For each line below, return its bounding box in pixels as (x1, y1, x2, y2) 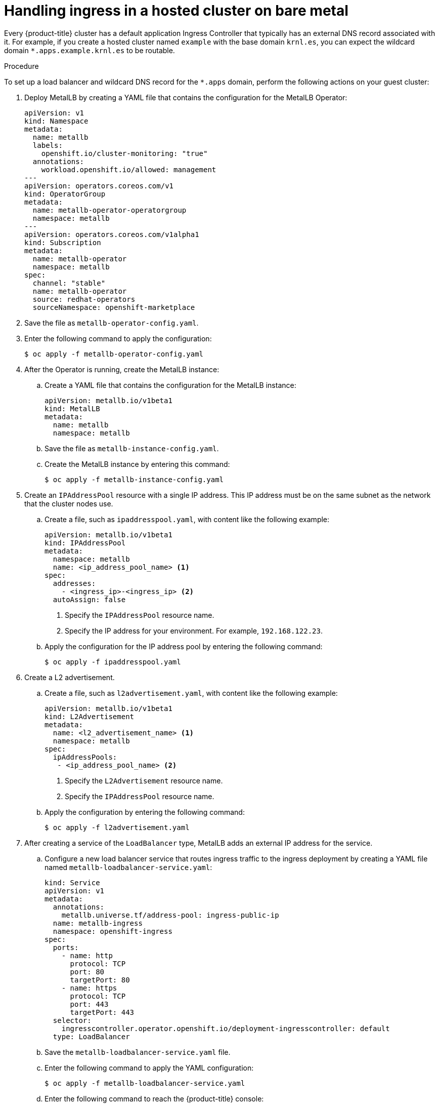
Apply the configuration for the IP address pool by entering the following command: (45, 642, 323, 651)
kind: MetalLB (45, 404, 100, 413)
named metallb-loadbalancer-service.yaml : (45, 862, 212, 872)
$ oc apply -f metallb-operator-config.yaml (24, 349, 204, 358)
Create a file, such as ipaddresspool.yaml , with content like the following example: (45, 515, 330, 524)
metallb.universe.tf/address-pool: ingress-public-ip (61, 911, 279, 919)
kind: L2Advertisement (45, 712, 135, 721)
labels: (32, 141, 63, 149)
